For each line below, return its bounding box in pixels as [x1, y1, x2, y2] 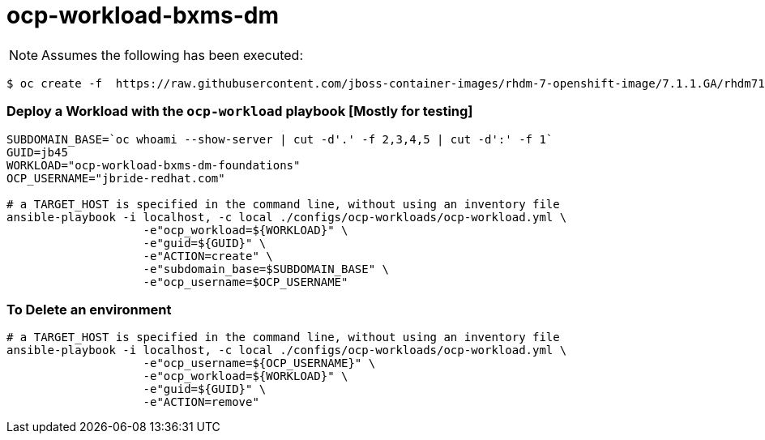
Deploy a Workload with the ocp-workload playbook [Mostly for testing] [6, 103, 473, 120]
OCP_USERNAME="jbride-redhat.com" [6, 171, 225, 185]
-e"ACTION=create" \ [143, 249, 273, 263]
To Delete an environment [6, 301, 172, 318]
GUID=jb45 [6, 145, 68, 159]
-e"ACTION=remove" [143, 395, 259, 409]
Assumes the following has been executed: [41, 46, 303, 63]
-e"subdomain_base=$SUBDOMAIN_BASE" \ [143, 262, 390, 276]
